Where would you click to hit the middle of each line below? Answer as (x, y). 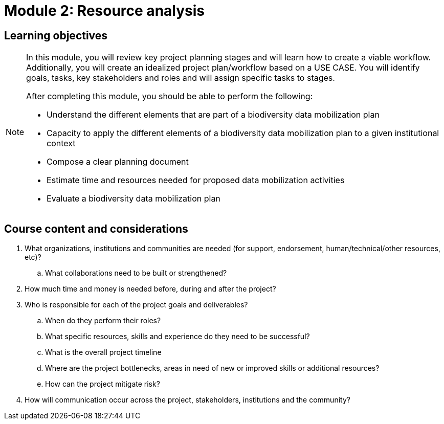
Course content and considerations (96, 229)
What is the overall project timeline (103, 352)
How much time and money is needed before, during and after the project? (150, 289)
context (61, 143)
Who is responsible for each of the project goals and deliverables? (136, 305)
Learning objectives (56, 35)
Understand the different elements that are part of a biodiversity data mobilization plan (213, 115)
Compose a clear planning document (118, 162)
